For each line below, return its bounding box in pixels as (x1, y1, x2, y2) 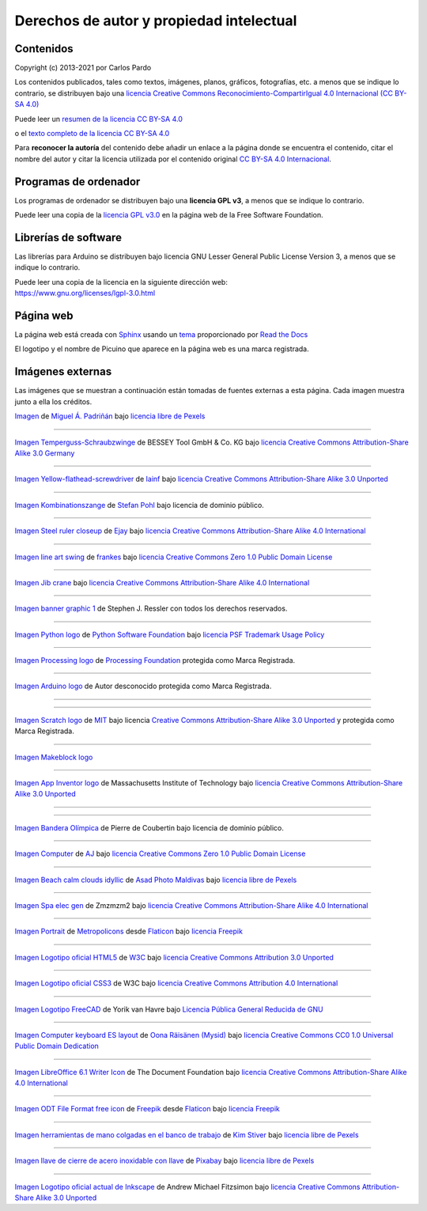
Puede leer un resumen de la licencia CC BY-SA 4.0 (14, 114, 183, 123)
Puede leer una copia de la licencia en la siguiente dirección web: (14, 277, 229, 286)
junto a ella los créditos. (14, 396, 93, 407)
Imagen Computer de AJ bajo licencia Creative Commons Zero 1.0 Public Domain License (14, 849, 306, 858)
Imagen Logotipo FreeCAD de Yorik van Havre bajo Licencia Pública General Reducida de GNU (14, 1005, 323, 1014)
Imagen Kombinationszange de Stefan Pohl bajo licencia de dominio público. (14, 500, 264, 509)
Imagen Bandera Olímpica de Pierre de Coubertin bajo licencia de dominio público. (14, 823, 284, 832)
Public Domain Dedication (14, 1041, 99, 1051)
